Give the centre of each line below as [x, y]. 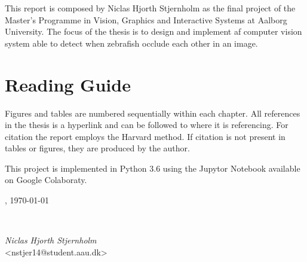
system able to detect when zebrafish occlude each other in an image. [131, 43]
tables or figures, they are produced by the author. [97, 148]
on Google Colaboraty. [46, 180]
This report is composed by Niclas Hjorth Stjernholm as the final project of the [150, 8]
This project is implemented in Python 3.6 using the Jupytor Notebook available [153, 168]
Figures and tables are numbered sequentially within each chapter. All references [153, 113]
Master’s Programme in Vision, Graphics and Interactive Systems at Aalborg [146, 19]
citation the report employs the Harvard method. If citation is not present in [145, 136]
